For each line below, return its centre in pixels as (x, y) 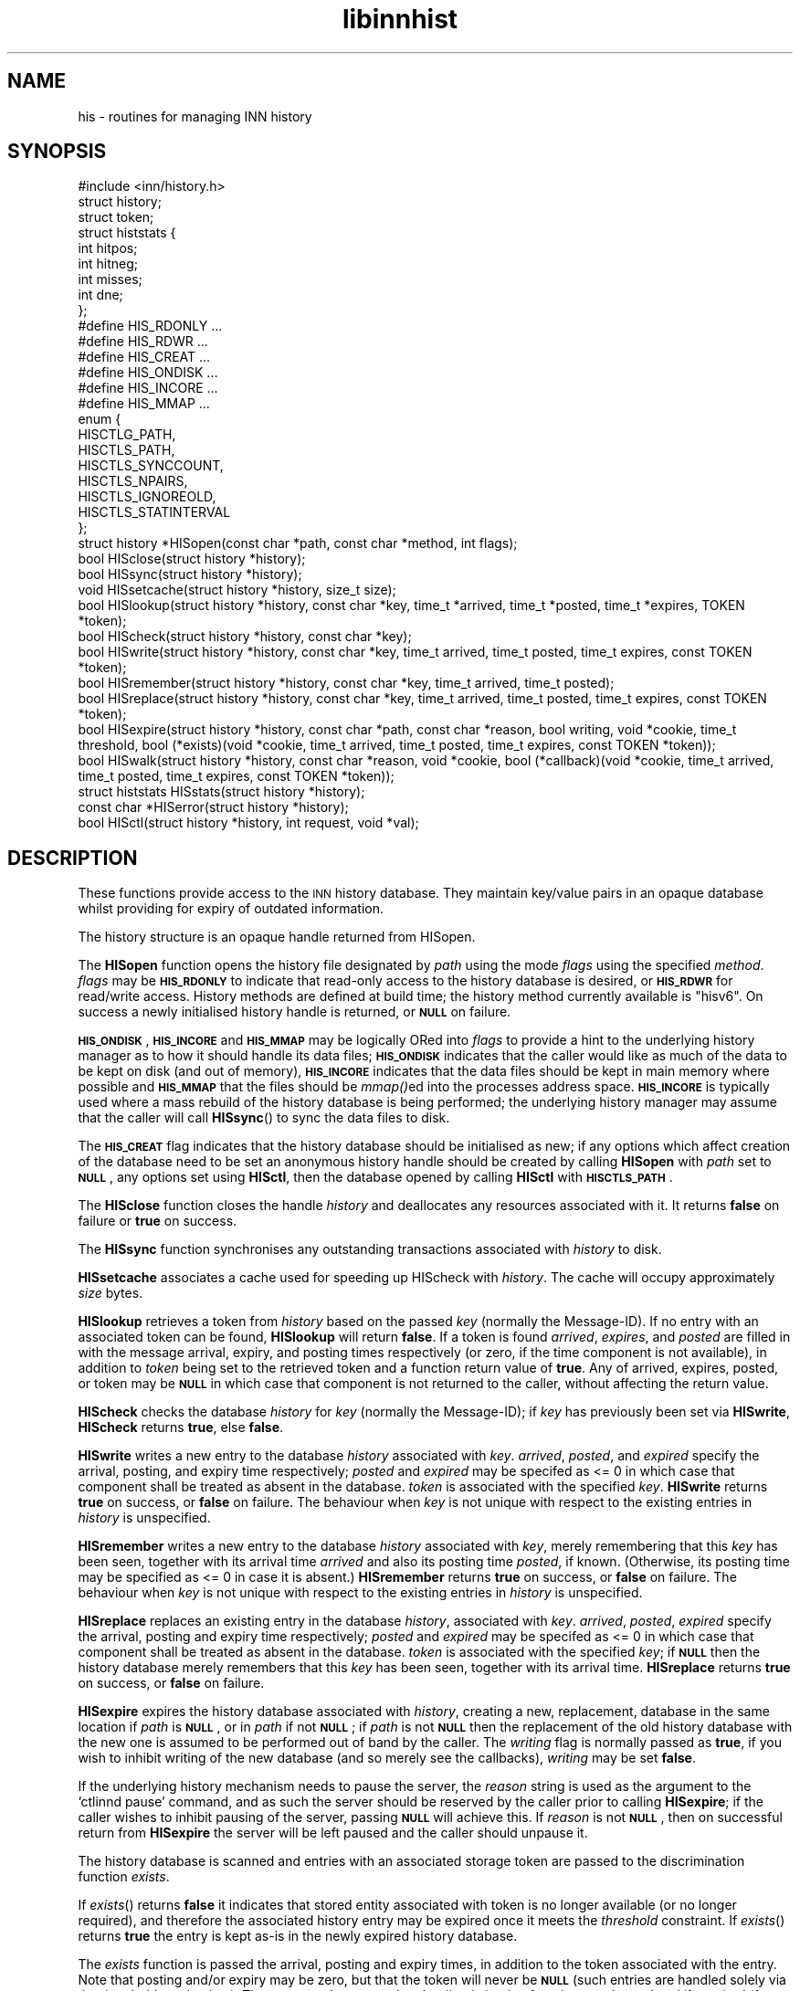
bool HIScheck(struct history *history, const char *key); (245, 637)
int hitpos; (108, 248)
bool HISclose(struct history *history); (192, 559)
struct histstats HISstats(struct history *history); (221, 792)
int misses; (110, 279)
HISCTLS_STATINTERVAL (154, 512)
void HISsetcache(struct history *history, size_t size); (237, 590)
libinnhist (400, 19)
